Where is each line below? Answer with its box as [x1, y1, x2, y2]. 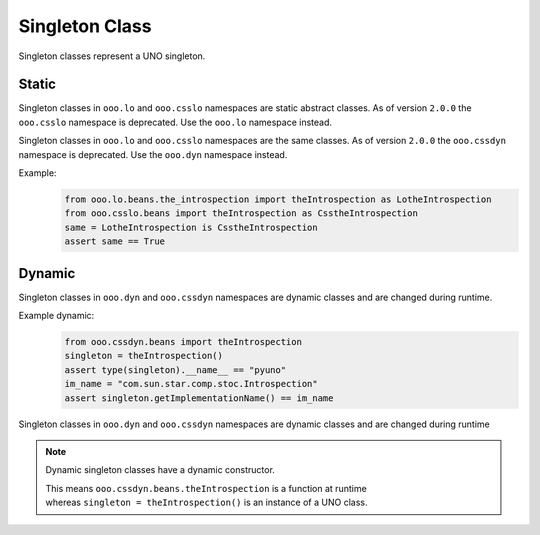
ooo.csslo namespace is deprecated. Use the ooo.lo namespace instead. [18, 116, 333, 128]
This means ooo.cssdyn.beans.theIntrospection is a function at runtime [45, 482, 367, 494]
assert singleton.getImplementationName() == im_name [64, 392, 334, 404]
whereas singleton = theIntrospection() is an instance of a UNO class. [45, 496, 368, 509]
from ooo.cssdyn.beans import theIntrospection [64, 336, 302, 348]
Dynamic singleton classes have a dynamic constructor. [45, 464, 275, 476]
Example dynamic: [18, 310, 95, 322]
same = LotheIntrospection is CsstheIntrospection [64, 221, 319, 233]
